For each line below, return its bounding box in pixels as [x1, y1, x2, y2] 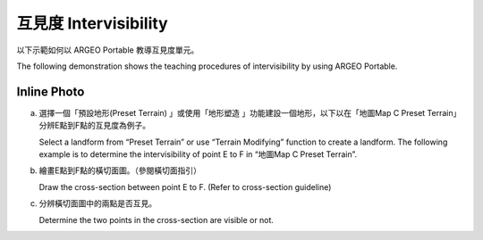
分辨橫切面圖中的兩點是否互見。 [38, 198, 157, 209]
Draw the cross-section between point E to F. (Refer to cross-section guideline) [38, 181, 332, 192]
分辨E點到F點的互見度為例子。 [38, 120, 151, 131]
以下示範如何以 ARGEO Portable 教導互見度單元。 [16, 45, 199, 55]
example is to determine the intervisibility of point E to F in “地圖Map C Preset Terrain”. [38, 149, 358, 160]
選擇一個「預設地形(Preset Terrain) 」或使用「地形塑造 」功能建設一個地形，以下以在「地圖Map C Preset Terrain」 [38, 107, 462, 118]
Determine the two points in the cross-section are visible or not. [38, 214, 275, 225]
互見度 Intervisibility [16, 13, 169, 33]
